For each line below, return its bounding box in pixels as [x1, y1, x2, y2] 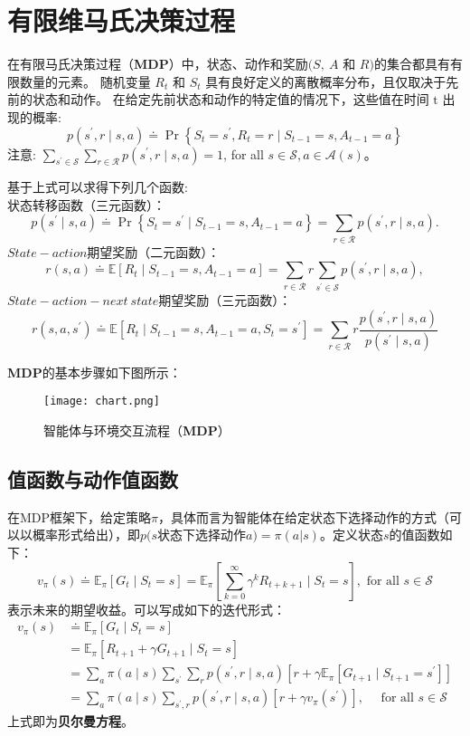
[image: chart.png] [43, 395, 160, 408]
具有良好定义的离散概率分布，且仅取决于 [205, 72, 446, 91]
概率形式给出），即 [32, 525, 140, 544]
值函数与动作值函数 [7, 464, 178, 492]
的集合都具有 [373, 54, 450, 73]
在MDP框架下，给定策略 [7, 507, 152, 526]
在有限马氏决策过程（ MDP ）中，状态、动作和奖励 [7, 54, 308, 73]
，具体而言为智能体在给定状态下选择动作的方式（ [158, 507, 450, 526]
